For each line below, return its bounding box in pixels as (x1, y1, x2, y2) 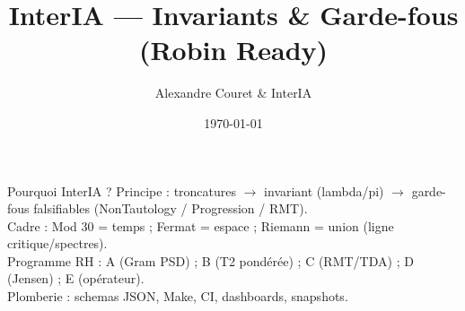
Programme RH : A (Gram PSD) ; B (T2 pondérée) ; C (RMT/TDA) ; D (7, 251, 414, 270)
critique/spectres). (7, 234, 108, 253)
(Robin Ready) (138, 31, 329, 68)
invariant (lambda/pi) (264, 181, 384, 200)
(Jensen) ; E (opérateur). (7, 269, 145, 288)
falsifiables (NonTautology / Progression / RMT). (33, 199, 308, 218)
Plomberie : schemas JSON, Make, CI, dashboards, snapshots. (7, 287, 348, 306)
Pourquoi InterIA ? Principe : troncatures (7, 181, 237, 200)
